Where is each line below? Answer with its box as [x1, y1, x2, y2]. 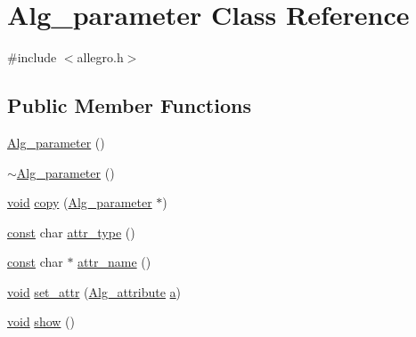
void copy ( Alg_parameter [7, 193, 152, 212]
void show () [7, 312, 75, 331]
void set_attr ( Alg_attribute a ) [7, 282, 182, 301]
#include [7, 48, 57, 67]
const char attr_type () [7, 222, 135, 241]
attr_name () [77, 253, 151, 271]
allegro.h [77, 48, 124, 67]
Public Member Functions [7, 92, 251, 119]
